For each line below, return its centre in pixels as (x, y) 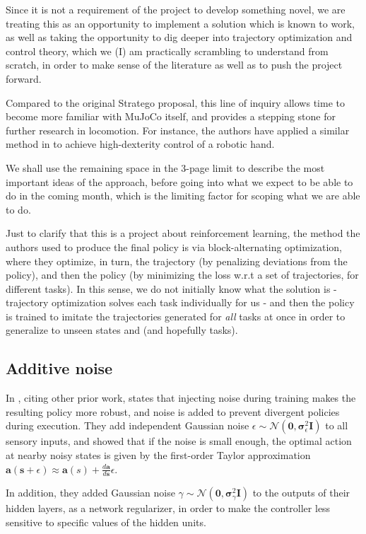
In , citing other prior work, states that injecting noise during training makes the (181, 398)
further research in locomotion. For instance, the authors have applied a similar (178, 130)
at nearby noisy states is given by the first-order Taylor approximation (158, 455)
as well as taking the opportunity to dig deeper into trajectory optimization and (179, 37)
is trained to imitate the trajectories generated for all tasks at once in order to (176, 316)
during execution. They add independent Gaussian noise (128, 425)
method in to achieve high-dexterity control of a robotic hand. (140, 144)
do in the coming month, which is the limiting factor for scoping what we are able (183, 196)
